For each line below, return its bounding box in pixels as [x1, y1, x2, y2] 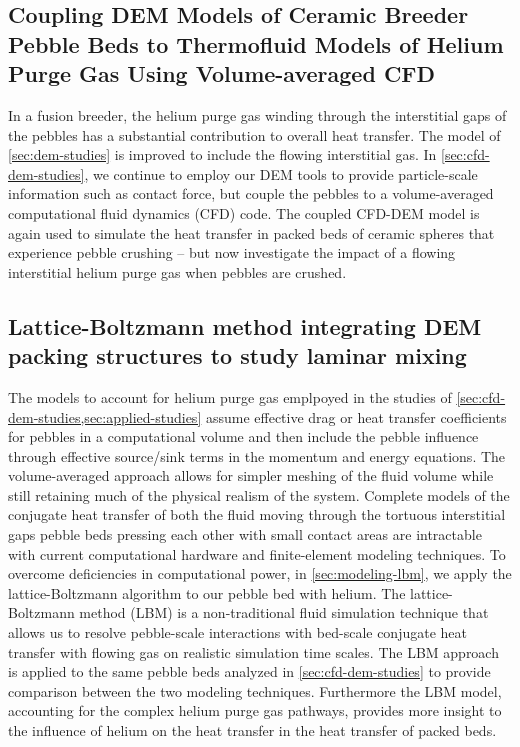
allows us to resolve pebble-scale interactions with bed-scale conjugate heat [8, 622, 467, 643]
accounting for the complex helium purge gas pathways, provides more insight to [8, 700, 502, 721]
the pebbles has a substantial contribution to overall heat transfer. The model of [8, 124, 501, 145]
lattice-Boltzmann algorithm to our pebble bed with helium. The [8, 582, 406, 603]
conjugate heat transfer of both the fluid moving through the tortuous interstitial [8, 504, 506, 525]
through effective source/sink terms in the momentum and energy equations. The [8, 445, 506, 466]
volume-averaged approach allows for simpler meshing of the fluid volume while [8, 465, 494, 486]
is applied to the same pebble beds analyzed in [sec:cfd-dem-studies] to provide [8, 661, 491, 682]
